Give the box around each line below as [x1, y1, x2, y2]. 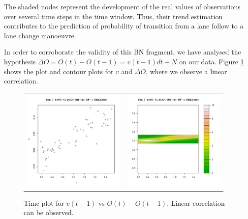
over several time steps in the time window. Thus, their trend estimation [4, 11, 223, 21]
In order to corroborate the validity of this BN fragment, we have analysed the [4, 47, 241, 57]
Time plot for [24, 197, 64, 208]
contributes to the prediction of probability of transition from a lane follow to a [4, 21, 244, 31]
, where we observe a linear [146, 66, 227, 76]
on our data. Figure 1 [179, 56, 244, 66]
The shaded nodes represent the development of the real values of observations [4, 1, 241, 11]
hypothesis [4, 56, 36, 66]
